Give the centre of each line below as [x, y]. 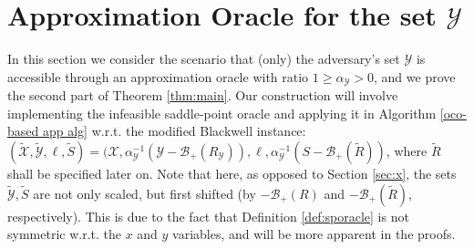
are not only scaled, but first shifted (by [144, 193]
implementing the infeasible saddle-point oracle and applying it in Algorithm [222, 113]
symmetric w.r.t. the [64, 234]
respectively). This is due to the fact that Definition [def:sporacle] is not [208, 216]
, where [407, 150]
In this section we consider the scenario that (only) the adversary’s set [204, 59]
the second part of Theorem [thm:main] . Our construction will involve [203, 95]
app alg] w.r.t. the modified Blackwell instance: [174, 131]
